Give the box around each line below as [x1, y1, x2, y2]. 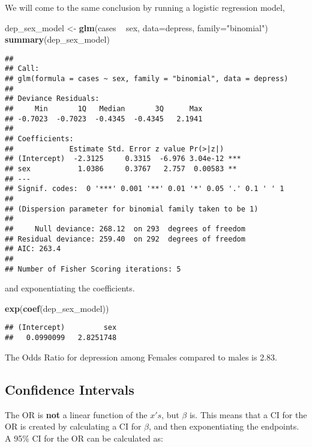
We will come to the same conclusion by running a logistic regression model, [5, 1, 285, 13]
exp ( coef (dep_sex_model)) [5, 302, 109, 314]
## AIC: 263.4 [5, 245, 61, 254]
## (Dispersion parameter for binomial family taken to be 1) [5, 204, 259, 213]
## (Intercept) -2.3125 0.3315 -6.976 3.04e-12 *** [5, 154, 241, 163]
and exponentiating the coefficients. [5, 282, 135, 294]
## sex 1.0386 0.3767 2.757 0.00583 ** [5, 165, 237, 173]
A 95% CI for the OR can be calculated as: [5, 431, 163, 444]
